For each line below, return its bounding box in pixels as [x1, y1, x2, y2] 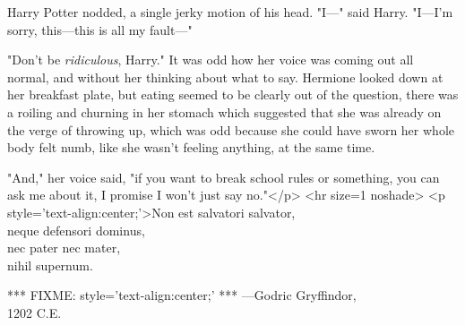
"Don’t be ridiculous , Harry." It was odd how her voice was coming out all [7, 50, 414, 69]
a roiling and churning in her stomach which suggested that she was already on [7, 102, 442, 121]
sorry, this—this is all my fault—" [7, 20, 193, 38]
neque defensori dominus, [7, 220, 145, 239]
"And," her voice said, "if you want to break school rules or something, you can [7, 167, 440, 186]
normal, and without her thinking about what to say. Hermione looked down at [7, 67, 443, 86]
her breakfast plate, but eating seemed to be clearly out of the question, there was [7, 85, 459, 104]
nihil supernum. [7, 255, 93, 274]
